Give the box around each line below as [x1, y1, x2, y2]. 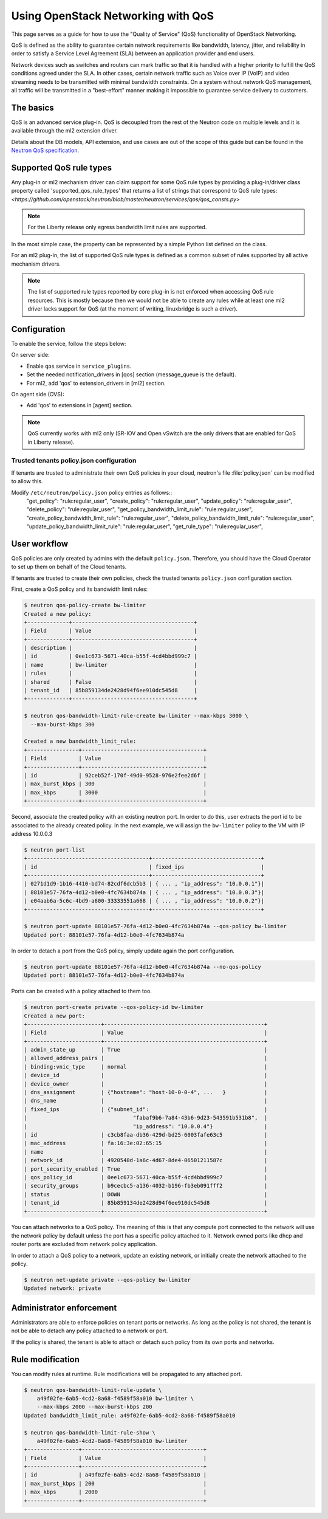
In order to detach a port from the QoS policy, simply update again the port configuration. [11, 947, 235, 954]
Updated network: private [24, 1285, 101, 1292]
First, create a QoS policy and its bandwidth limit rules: [11, 585, 148, 593]
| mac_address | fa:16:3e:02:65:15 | [24, 1140, 268, 1147]
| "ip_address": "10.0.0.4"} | [24, 1123, 268, 1130]
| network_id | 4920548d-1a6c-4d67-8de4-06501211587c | [24, 1157, 268, 1164]
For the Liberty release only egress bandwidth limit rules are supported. [27, 224, 207, 231]
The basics [11, 102, 54, 112]
